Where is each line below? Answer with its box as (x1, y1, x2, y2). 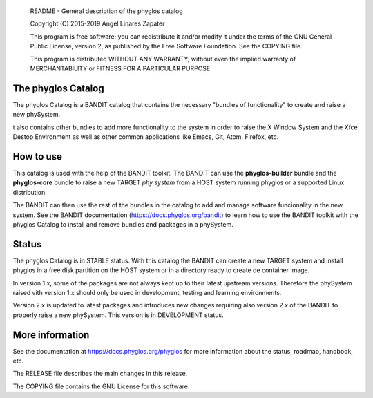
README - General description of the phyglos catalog (30, 7, 183, 15)
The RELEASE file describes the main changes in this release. (12, 370, 188, 378)
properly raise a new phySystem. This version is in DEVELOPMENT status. (12, 311, 224, 319)
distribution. (12, 188, 48, 196)
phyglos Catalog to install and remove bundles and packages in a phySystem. (12, 220, 234, 228)
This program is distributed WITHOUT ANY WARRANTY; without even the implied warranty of (30, 55, 296, 63)
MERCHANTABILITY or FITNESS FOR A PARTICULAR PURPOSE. (30, 64, 212, 73)
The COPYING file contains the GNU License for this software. (12, 382, 190, 390)
